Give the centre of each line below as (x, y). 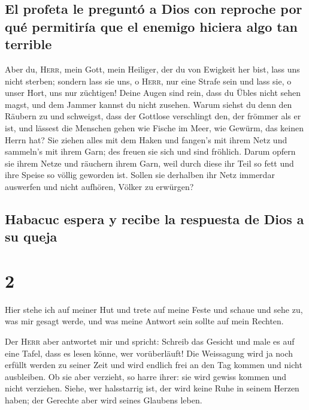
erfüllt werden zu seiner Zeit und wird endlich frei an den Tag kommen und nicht (154, 365)
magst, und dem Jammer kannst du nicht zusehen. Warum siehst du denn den (149, 104)
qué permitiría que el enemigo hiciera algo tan (151, 26)
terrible (28, 44)
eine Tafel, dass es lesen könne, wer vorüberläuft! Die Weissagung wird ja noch (149, 353)
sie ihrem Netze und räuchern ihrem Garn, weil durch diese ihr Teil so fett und (149, 163)
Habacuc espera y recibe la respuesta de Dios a (154, 218)
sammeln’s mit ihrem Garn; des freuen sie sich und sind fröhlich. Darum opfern (150, 151)
